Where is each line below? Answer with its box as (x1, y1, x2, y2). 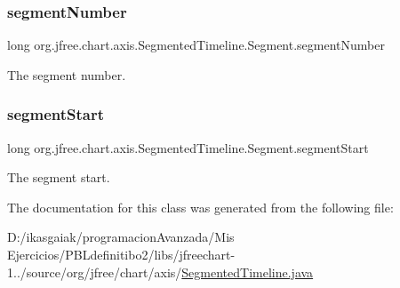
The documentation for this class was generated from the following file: (7, 197, 394, 216)
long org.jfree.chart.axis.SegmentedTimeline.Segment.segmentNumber (7, 36, 385, 54)
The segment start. (7, 168, 110, 187)
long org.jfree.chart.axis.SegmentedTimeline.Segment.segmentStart (7, 138, 369, 156)
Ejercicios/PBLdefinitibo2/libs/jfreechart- (7, 245, 236, 263)
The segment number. (7, 65, 126, 84)
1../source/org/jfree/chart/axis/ (7, 262, 182, 281)
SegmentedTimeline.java (181, 262, 314, 281)
